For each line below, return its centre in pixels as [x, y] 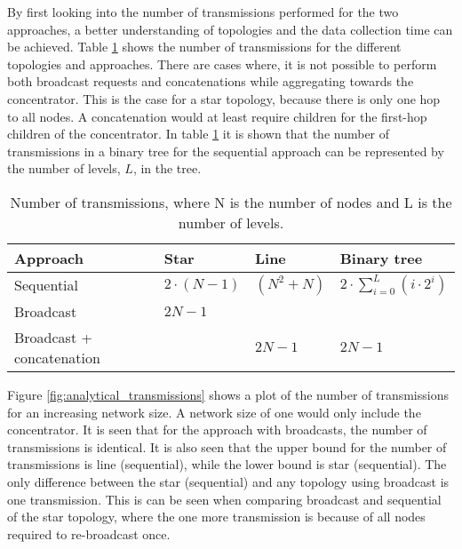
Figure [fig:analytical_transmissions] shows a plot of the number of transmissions [228, 394]
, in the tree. [167, 168]
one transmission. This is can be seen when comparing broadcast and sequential [224, 499]
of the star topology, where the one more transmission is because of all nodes [216, 517]
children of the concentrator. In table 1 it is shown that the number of [199, 134]
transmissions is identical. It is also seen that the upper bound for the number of [227, 446]
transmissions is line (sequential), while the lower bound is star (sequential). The [227, 464]
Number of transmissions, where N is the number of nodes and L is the [231, 202]
